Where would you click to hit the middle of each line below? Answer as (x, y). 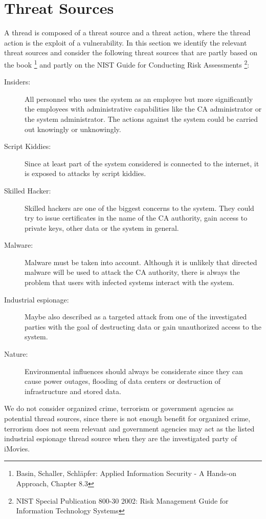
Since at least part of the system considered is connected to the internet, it (142, 163)
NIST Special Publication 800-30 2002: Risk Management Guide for (122, 500)
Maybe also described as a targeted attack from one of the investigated (136, 317)
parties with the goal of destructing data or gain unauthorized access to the (143, 326)
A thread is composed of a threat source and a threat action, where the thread (127, 33)
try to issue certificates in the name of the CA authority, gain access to (136, 218)
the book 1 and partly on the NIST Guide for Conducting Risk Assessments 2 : (127, 63)
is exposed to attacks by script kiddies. (85, 173)
